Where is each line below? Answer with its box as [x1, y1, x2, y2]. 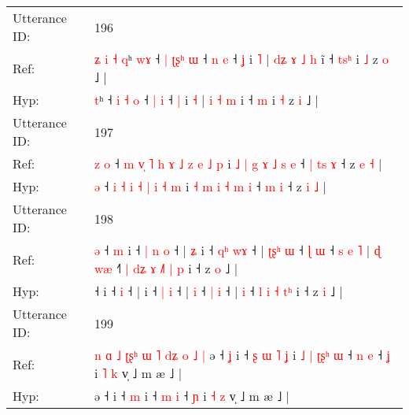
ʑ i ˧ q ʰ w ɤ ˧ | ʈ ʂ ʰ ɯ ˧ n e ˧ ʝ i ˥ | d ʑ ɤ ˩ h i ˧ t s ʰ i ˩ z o [94, 50, 389, 68]
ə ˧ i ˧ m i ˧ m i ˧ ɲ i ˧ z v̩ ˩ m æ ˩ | [94, 387, 290, 405]
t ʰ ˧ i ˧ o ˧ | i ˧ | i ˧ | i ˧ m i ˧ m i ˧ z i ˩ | [94, 91, 319, 109]
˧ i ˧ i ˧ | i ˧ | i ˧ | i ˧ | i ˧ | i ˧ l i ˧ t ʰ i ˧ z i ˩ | [94, 282, 343, 300]
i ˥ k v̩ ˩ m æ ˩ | [94, 364, 182, 382]
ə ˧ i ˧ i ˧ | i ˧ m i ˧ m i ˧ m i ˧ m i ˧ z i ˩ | [94, 177, 326, 195]
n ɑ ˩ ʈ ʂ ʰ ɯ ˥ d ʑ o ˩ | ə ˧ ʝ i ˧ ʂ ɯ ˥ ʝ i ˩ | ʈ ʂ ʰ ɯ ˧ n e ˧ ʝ [94, 346, 390, 364]
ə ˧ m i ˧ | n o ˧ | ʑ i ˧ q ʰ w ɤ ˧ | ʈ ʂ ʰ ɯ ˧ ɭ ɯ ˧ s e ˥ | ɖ [94, 241, 381, 259]
